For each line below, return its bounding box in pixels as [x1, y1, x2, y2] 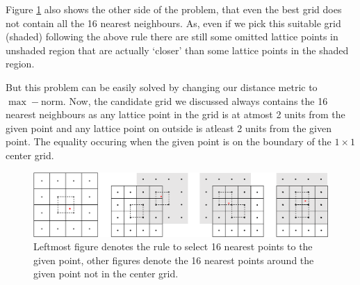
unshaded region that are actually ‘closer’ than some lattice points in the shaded [6, 42, 349, 57]
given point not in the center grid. [33, 266, 179, 281]
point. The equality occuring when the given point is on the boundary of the [6, 134, 332, 149]
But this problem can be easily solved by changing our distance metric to [6, 79, 318, 94]
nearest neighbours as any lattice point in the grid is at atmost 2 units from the [6, 107, 345, 122]
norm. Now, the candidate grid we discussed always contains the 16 [40, 93, 328, 108]
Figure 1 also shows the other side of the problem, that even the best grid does [6, 2, 342, 16]
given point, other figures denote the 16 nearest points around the [33, 252, 314, 267]
